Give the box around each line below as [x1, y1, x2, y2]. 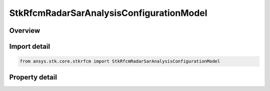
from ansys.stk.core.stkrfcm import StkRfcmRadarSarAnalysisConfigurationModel [19, 59, 220, 64]
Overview [9, 26, 40, 35]
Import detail [9, 42, 50, 51]
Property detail [9, 73, 57, 82]
